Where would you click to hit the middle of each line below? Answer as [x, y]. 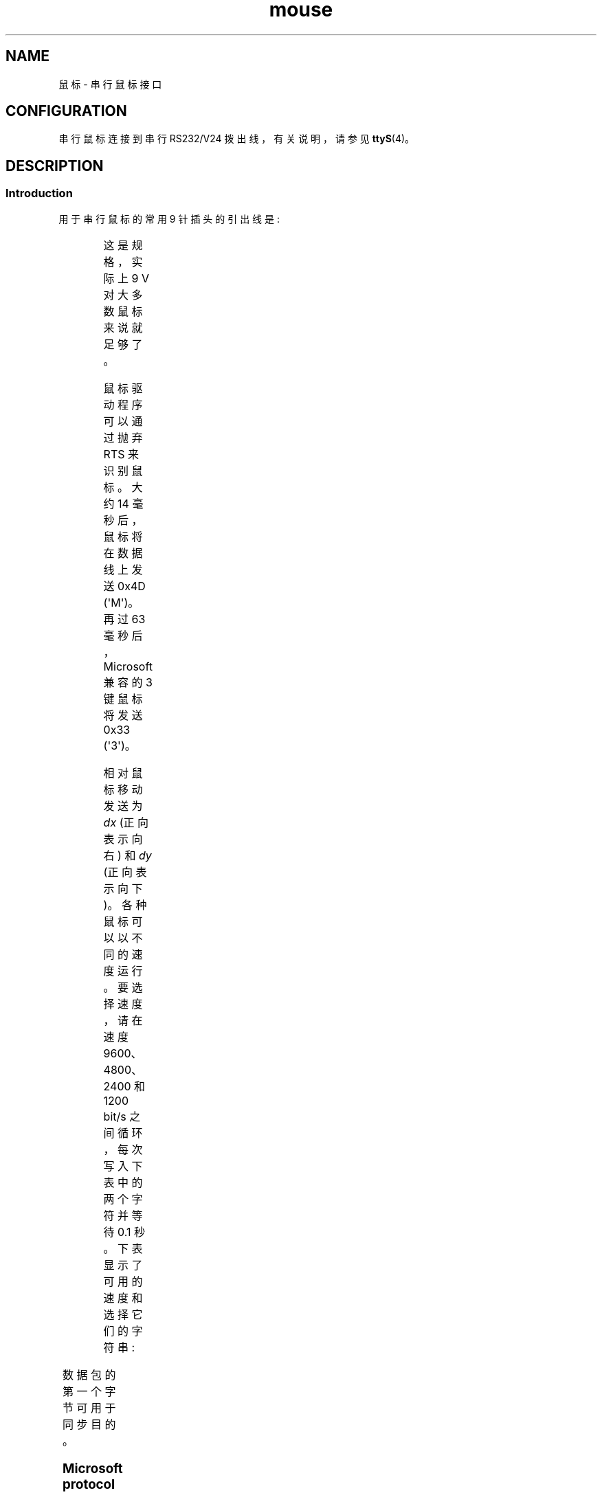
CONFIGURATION [66, 111]
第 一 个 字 [89, 1391]
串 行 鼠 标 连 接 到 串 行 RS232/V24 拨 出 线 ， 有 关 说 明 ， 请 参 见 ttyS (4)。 [237, 139]
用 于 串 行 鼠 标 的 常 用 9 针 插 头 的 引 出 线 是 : [169, 218]
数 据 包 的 [89, 1374]
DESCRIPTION [55, 166]
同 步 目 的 [89, 1424]
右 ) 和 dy [127, 855]
